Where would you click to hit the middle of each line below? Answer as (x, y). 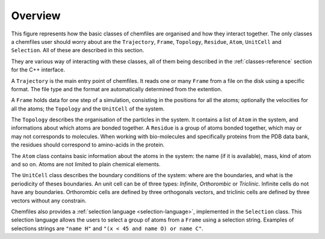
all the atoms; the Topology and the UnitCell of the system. (88, 109)
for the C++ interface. (38, 70)
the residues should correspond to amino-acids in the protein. (88, 145)
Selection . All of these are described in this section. (78, 50)
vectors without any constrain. (49, 201)
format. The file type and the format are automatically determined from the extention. (117, 89)
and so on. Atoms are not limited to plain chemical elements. (86, 165)
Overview (36, 16)
